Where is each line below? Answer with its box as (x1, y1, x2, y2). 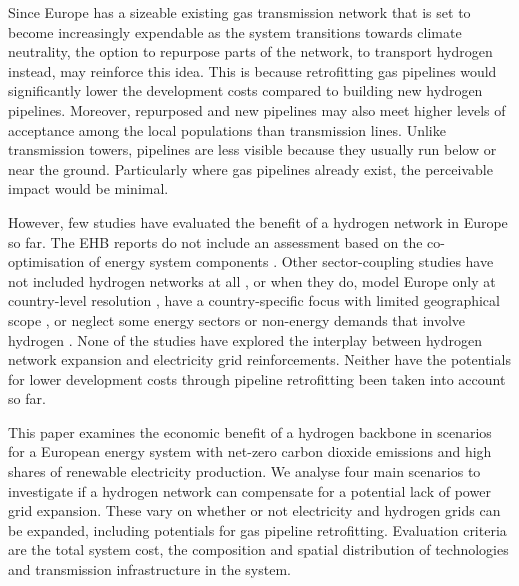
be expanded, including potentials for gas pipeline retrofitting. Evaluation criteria (8, 519, 507, 540)
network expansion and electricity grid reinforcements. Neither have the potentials (8, 349, 511, 370)
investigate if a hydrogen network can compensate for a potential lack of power (8, 480, 491, 501)
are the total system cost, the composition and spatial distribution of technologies (8, 539, 509, 560)
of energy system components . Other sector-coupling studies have (88, 251, 494, 272)
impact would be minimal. (8, 178, 169, 199)
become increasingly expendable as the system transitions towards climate (8, 21, 462, 42)
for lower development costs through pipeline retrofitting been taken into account (8, 368, 506, 389)
